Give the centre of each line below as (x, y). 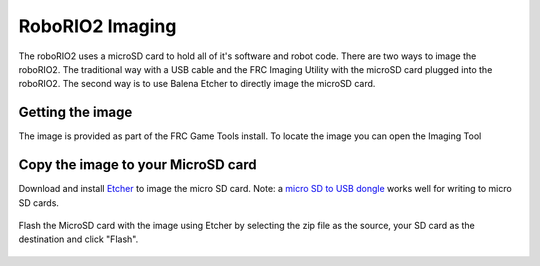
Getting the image (75, 112)
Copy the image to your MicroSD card (137, 165)
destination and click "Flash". (78, 239)
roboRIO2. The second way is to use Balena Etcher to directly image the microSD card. (197, 84)
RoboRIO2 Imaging (97, 26)
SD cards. (39, 202)
